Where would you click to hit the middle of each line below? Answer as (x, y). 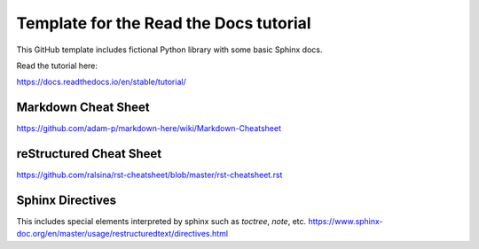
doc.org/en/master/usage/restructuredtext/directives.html (122, 234)
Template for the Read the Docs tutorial (164, 23)
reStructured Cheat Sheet (89, 154)
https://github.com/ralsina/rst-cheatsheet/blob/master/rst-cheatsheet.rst (149, 175)
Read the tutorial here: (57, 66)
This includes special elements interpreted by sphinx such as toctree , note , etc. (161, 222)
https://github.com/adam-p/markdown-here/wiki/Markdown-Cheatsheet (149, 128)
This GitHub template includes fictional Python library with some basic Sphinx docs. (169, 50)
